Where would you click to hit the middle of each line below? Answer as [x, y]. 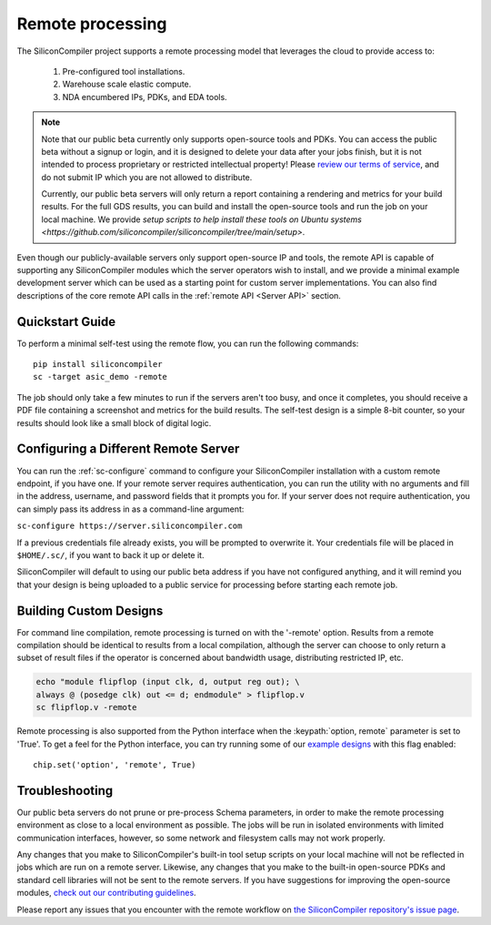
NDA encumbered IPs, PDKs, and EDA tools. [145, 97]
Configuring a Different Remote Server [128, 449]
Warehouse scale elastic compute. [127, 84]
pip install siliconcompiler [98, 365]
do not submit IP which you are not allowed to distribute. [147, 177]
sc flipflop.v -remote [86, 707]
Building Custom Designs [90, 610]
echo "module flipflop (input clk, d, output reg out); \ [168, 682]
